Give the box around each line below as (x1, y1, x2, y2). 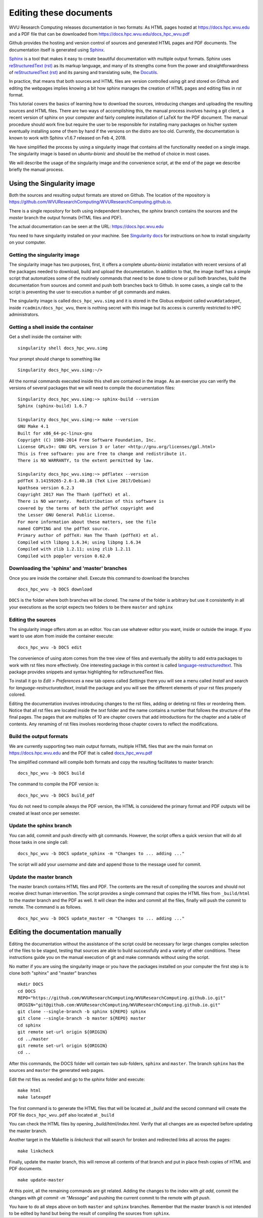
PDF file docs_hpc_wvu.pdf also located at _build (9, 1112, 114, 1118)
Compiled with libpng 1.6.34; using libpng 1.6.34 (18, 539, 141, 545)
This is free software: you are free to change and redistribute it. (18, 451, 188, 457)
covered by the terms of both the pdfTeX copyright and (18, 505, 154, 511)
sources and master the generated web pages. (9, 1067, 105, 1073)
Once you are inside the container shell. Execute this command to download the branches (9, 575, 189, 581)
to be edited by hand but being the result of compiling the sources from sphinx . (9, 1211, 170, 1217)
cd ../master (18, 1036, 49, 1042)
